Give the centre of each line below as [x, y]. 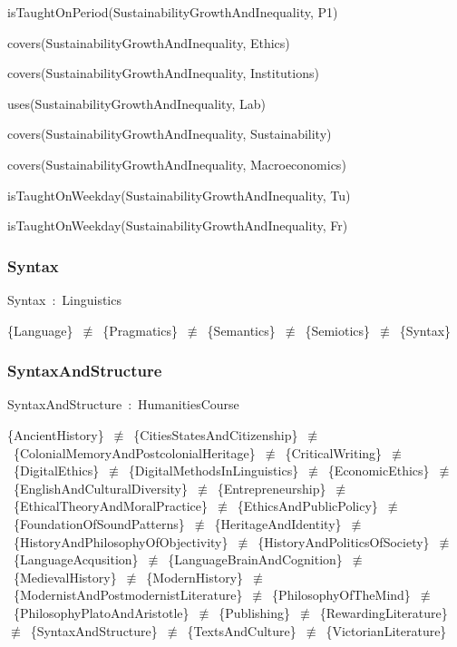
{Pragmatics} [140, 330]
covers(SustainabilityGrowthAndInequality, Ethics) [149, 42]
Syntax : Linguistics [64, 299]
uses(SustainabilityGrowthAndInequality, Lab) [136, 103]
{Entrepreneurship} [272, 488]
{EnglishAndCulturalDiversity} [101, 488]
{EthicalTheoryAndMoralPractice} [111, 506]
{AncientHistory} [56, 434]
